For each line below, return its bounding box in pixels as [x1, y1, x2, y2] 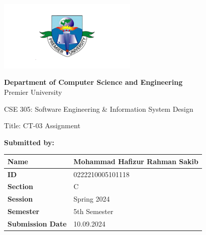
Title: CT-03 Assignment [4, 120, 80, 131]
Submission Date [7, 219, 67, 229]
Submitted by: [4, 137, 54, 147]
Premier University [4, 86, 62, 97]
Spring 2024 [73, 194, 110, 204]
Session [7, 194, 33, 204]
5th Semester [73, 206, 113, 217]
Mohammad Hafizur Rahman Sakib [73, 156, 198, 166]
